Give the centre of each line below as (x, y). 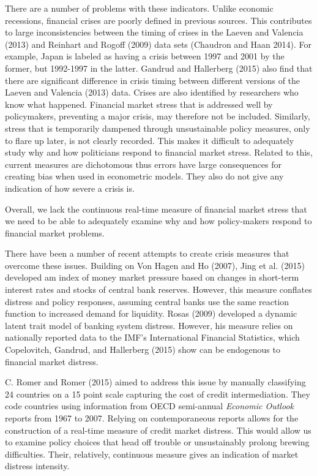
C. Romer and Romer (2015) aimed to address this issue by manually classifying (155, 382)
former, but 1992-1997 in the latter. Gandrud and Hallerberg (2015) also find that (159, 68)
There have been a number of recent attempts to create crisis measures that (147, 253)
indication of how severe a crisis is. (70, 188)
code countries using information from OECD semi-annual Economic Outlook (149, 406)
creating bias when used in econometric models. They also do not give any (144, 176)
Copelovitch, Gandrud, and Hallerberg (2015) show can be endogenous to (143, 349)
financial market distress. (52, 361)
